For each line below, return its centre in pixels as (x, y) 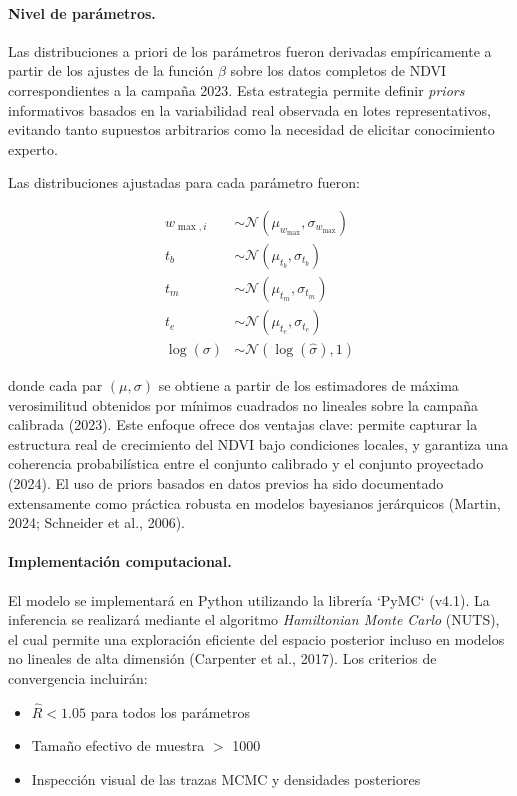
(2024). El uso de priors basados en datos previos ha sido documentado (226, 483)
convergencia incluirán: (78, 678)
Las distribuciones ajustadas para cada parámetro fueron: (184, 182)
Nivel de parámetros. (82, 12)
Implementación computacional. (120, 561)
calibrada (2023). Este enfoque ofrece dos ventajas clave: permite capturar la (243, 424)
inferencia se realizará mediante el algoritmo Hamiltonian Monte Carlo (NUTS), (254, 619)
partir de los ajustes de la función (111, 70)
